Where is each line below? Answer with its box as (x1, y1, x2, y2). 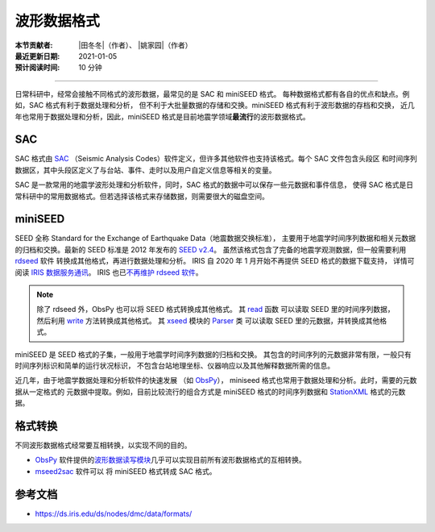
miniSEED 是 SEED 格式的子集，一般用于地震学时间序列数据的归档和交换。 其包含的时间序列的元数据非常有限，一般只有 (14, 349, 412, 359)
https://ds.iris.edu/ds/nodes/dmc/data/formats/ (35, 509, 193, 518)
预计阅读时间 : (14, 63, 60, 73)
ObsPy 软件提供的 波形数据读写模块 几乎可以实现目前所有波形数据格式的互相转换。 (35, 455, 306, 465)
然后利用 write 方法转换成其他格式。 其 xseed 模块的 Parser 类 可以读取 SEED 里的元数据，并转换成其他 (36, 315, 380, 326)
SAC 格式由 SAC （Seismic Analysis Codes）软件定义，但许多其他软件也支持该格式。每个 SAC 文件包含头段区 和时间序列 (14, 154, 418, 164)
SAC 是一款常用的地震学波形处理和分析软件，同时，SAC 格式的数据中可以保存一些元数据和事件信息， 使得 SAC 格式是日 (14, 180, 414, 189)
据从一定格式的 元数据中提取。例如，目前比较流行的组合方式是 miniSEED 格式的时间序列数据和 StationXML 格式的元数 (14, 387, 406, 397)
